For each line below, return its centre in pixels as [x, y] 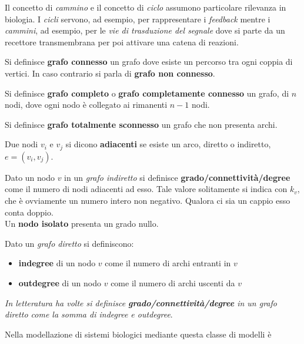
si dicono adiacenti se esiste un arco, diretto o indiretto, [168, 144]
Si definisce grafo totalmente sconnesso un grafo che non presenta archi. [141, 124]
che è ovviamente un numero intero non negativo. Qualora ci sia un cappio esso [148, 200]
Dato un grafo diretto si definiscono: [69, 243]
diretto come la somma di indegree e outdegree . [89, 314]
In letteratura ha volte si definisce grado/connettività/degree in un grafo [141, 302]
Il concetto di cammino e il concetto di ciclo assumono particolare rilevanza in [146, 7]
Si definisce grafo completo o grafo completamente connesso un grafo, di [147, 93]
